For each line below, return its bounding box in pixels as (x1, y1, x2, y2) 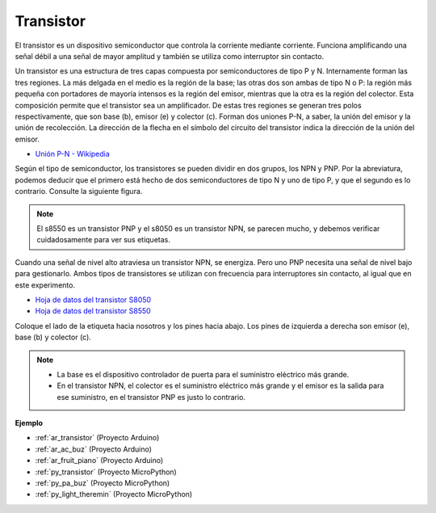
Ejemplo (15, 418, 44, 428)
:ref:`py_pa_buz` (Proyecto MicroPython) (35, 478, 170, 488)
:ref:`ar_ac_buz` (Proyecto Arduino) (35, 444, 153, 454)
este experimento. (15, 280, 76, 290)
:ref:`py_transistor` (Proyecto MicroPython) (35, 467, 177, 477)
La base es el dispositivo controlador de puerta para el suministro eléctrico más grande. (57, 369, 350, 379)
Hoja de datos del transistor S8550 (35, 306, 151, 316)
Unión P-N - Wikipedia (35, 149, 111, 159)
